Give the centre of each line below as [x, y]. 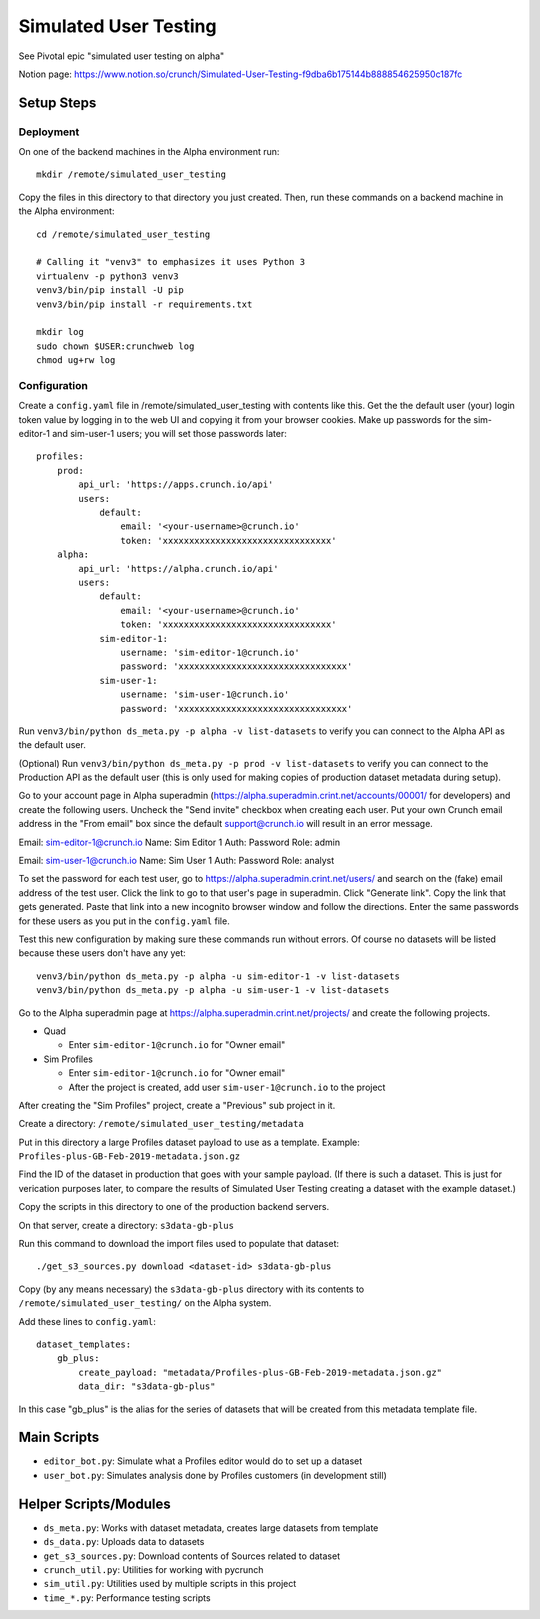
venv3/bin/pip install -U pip [110, 290]
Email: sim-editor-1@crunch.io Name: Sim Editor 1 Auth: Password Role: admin [179, 842]
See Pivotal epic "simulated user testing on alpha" [121, 56]
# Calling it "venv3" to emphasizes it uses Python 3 [170, 262]
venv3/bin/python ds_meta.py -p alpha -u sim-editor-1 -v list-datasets [218, 976]
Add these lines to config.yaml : [87, 1321]
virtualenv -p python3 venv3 [107, 276]
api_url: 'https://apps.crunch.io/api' [176, 484]
